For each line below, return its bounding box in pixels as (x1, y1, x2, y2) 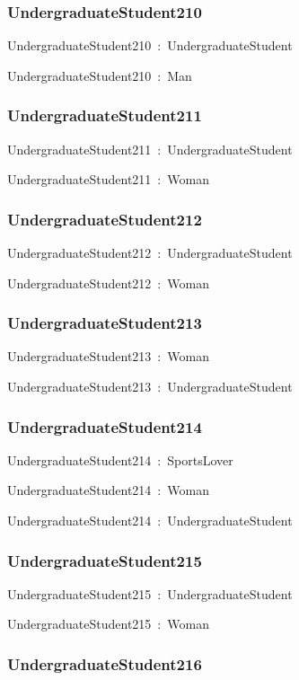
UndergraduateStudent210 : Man (7, 66, 192, 84)
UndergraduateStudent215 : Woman (7, 614, 209, 633)
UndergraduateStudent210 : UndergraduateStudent (7, 36, 293, 55)
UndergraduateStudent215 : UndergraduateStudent (7, 584, 293, 603)
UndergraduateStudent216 (7, 652, 202, 675)
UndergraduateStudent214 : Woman (7, 481, 209, 499)
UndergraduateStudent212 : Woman (7, 273, 209, 292)
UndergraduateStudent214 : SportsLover (7, 450, 233, 469)
